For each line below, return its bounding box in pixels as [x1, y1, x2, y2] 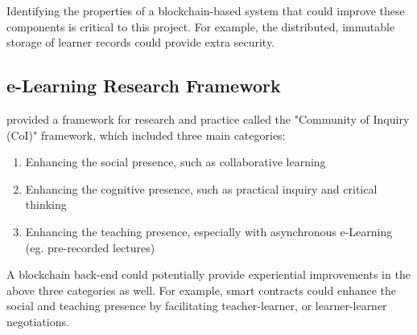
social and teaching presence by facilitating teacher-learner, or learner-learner [6, 297, 387, 314]
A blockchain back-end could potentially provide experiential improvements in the [6, 266, 411, 283]
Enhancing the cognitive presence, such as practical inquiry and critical [25, 180, 378, 197]
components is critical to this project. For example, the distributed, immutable [6, 18, 395, 35]
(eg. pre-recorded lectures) [25, 239, 155, 255]
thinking [25, 196, 67, 213]
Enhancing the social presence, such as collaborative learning [25, 153, 326, 170]
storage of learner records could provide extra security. [6, 34, 275, 51]
